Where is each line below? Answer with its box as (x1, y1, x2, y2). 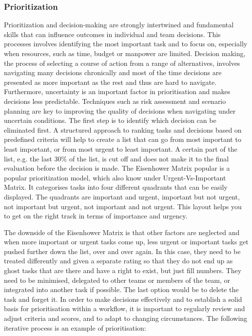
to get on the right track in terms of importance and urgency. (4, 211, 188, 221)
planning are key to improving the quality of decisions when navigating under (4, 105, 236, 116)
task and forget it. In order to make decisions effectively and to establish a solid (4, 294, 242, 304)
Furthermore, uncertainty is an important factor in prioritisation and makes (4, 86, 231, 97)
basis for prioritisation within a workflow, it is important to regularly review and (4, 303, 245, 314)
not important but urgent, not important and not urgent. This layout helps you (4, 201, 242, 211)
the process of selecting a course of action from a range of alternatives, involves (4, 58, 240, 68)
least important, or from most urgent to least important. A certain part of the (4, 143, 237, 154)
